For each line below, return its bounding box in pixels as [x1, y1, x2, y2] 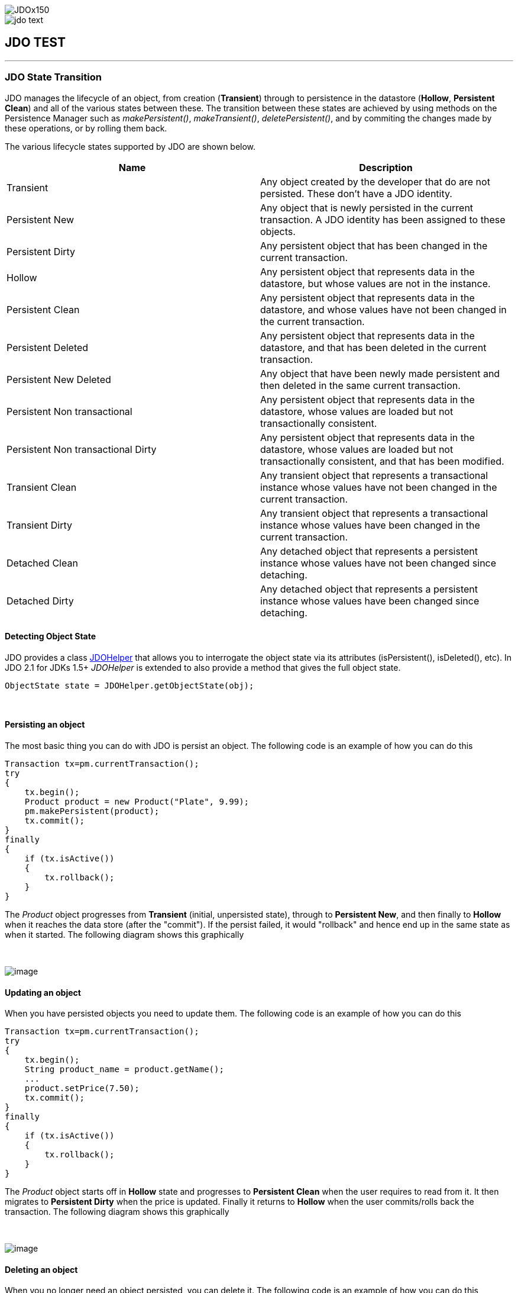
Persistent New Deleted [7, 373, 111, 385]
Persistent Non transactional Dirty [7, 443, 157, 455]
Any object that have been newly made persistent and [260, 367, 500, 379]
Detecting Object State [5, 631, 96, 642]
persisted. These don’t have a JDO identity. [260, 187, 452, 200]
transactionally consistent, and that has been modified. [260, 455, 504, 467]
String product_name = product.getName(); [24, 1064, 224, 1075]
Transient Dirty [7, 519, 72, 531]
